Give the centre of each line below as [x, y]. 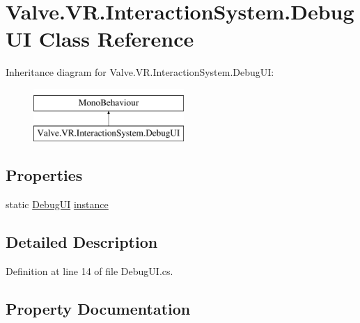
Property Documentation [98, 309]
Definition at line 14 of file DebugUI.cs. [89, 271]
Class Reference [116, 39]
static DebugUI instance [57, 204]
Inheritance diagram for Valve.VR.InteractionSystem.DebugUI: [140, 72]
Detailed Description [82, 242]
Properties [44, 175]
